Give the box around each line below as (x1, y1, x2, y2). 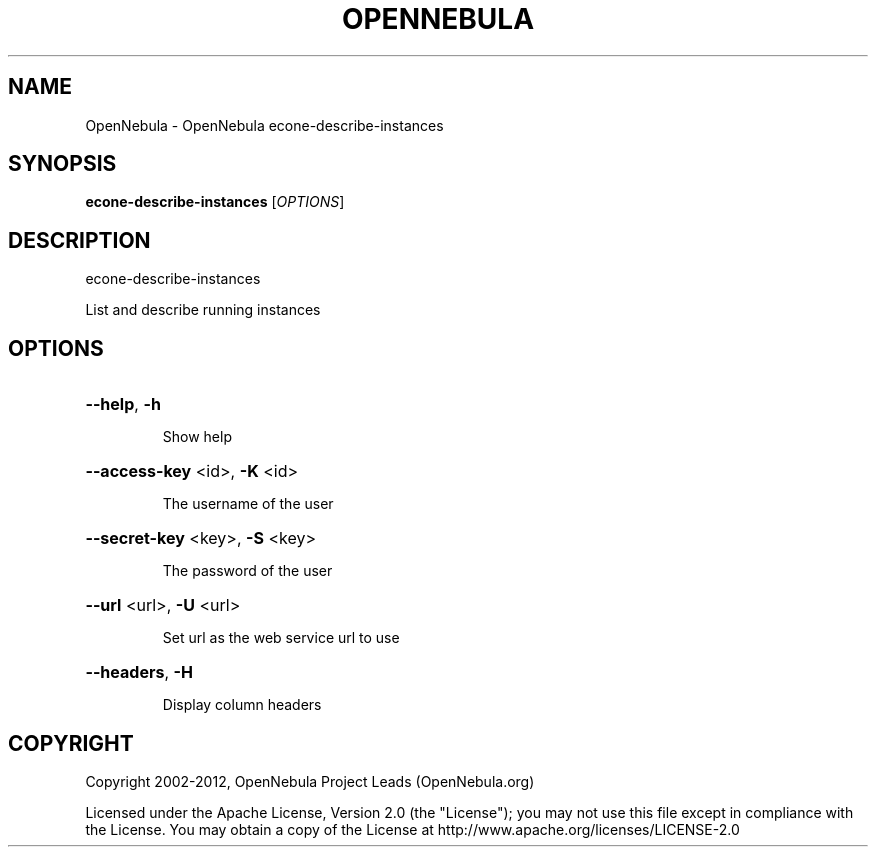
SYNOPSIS (8, 151, 117, 177)
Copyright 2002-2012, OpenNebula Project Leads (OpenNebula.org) (85, 772, 535, 790)
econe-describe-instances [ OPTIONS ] (85, 193, 345, 211)
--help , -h (85, 394, 161, 415)
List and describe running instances (85, 301, 321, 319)
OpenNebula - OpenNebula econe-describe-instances (85, 116, 444, 134)
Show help (162, 428, 232, 446)
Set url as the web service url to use (162, 629, 400, 647)
